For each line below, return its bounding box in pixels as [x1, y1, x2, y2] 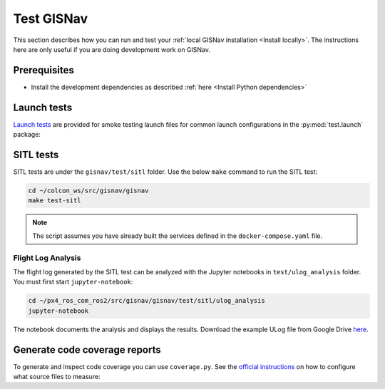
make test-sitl [28, 197, 81, 204]
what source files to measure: [13, 372, 101, 380]
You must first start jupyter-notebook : [13, 278, 133, 286]
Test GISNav [13, 11, 88, 26]
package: [13, 130, 41, 139]
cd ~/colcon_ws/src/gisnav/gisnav [28, 187, 149, 195]
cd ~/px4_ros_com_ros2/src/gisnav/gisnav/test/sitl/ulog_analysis [28, 296, 265, 305]
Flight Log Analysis [13, 253, 81, 263]
